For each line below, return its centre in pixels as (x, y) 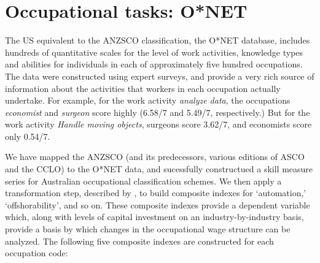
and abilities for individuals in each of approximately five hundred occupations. (154, 64)
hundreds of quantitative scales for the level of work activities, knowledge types (154, 52)
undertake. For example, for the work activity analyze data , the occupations (148, 100)
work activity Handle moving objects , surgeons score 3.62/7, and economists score (158, 124)
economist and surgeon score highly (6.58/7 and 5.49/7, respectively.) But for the (158, 112)
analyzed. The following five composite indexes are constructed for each (139, 241)
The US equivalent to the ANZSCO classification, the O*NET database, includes (158, 40)
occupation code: (37, 253)
